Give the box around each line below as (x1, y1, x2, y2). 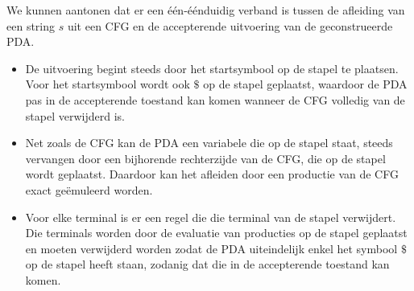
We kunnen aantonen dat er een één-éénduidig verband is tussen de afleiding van (6, 2, 405, 18)
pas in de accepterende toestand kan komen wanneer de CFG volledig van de (25, 91, 405, 108)
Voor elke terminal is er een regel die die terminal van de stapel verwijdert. (25, 208, 396, 225)
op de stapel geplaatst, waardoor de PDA (203, 76, 408, 92)
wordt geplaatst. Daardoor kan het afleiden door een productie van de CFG (25, 166, 399, 182)
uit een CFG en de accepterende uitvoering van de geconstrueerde (67, 17, 393, 34)
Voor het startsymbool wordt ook (25, 76, 190, 92)
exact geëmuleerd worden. (25, 181, 153, 198)
